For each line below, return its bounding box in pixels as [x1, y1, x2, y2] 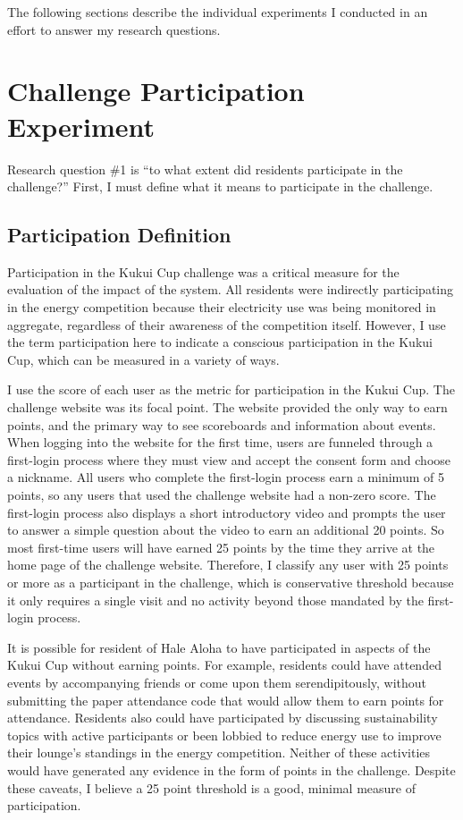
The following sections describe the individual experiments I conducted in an [7, 3, 428, 21]
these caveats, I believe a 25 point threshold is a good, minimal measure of [7, 778, 416, 797]
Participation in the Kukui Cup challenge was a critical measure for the [7, 262, 400, 281]
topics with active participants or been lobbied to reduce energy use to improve [7, 725, 442, 744]
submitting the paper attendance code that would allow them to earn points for [7, 690, 444, 709]
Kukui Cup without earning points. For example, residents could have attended [7, 655, 442, 674]
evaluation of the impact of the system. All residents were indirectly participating [7, 280, 454, 299]
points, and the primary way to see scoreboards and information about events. [7, 415, 436, 434]
